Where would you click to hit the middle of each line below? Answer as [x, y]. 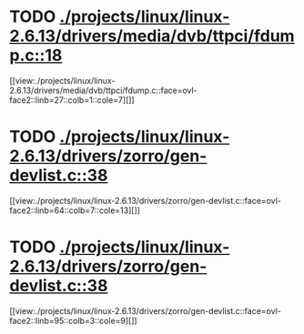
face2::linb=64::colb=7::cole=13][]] [75, 210]
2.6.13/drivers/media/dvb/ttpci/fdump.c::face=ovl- [103, 90]
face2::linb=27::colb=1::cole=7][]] [72, 100]
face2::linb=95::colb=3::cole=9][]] [74, 320]
